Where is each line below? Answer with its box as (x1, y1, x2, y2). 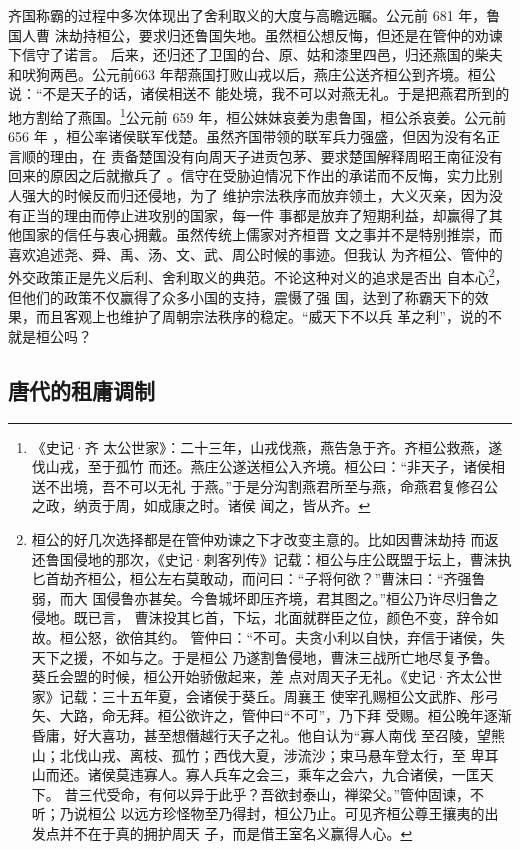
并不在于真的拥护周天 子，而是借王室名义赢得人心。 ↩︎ (59, 822, 413, 843)
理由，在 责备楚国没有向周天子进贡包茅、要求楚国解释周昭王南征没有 (49, 145, 503, 166)
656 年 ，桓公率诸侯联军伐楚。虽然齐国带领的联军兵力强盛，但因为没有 (8, 126, 473, 147)
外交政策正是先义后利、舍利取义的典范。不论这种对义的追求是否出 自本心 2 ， (8, 264, 509, 288)
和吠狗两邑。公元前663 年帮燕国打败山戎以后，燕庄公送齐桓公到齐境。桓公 (8, 63, 496, 84)
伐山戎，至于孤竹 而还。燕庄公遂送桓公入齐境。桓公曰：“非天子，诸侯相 (31, 456, 506, 477)
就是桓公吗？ (8, 325, 92, 346)
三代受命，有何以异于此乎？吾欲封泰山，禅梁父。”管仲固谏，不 (78, 783, 485, 804)
